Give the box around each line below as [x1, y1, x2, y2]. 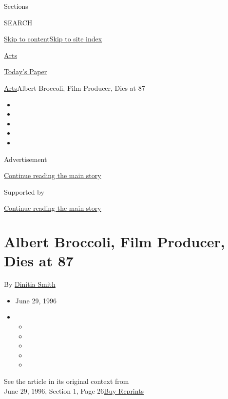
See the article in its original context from [4, 376, 129, 386]
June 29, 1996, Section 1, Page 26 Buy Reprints [4, 385, 144, 396]
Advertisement [4, 154, 47, 164]
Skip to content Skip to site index [4, 34, 102, 44]
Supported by [4, 186, 44, 197]
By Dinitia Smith [4, 279, 56, 289]
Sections [4, 1, 28, 11]
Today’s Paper [4, 66, 47, 77]
